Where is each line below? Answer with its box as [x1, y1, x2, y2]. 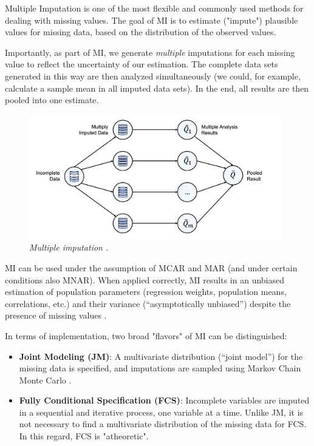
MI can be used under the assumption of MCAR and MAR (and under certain [5, 261, 298, 274]
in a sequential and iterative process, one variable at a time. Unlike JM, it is [19, 405, 304, 418]
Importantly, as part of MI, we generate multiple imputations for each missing [5, 46, 295, 58]
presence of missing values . [5, 309, 107, 322]
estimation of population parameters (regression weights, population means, [5, 285, 287, 298]
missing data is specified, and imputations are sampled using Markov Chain [19, 362, 301, 374]
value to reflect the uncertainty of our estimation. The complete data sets [5, 58, 278, 70]
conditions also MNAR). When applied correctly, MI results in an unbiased [5, 273, 285, 286]
